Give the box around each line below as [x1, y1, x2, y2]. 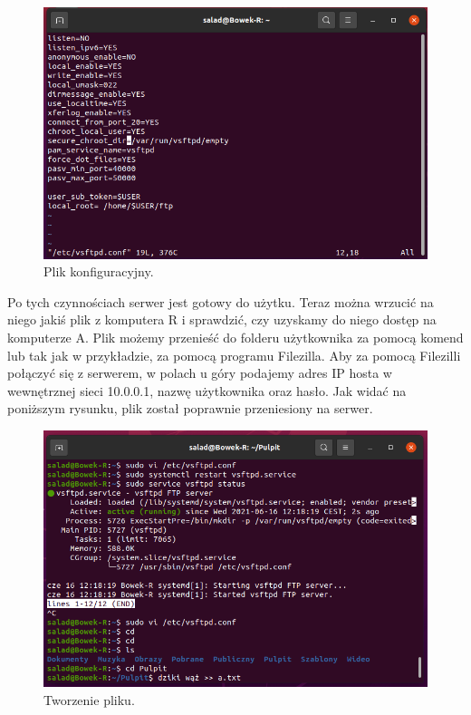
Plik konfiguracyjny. [43, 262, 154, 281]
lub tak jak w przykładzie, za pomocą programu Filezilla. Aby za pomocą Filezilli [7, 345, 461, 364]
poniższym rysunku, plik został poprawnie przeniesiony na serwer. [7, 399, 373, 418]
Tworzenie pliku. [43, 690, 135, 709]
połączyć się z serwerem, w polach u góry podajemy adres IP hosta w [7, 363, 392, 382]
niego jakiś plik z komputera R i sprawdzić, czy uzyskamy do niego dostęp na [7, 310, 437, 329]
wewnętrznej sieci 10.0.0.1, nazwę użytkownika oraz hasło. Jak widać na [7, 381, 407, 400]
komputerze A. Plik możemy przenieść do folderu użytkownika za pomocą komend [7, 327, 464, 346]
